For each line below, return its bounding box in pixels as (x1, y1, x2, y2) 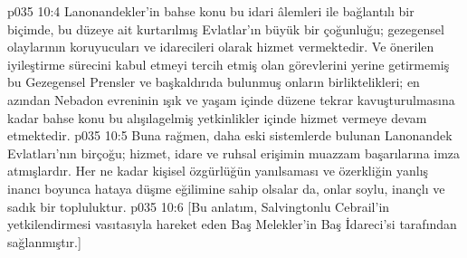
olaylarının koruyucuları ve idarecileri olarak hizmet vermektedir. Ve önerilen (7, 37, 434, 56)
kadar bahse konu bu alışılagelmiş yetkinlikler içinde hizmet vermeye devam (7, 108, 427, 127)
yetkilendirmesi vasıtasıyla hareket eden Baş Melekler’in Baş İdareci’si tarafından (7, 215, 457, 234)
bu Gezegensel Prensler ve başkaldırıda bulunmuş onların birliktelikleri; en (7, 72, 420, 91)
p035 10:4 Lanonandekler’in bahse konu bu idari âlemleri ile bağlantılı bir (7, 2, 415, 20)
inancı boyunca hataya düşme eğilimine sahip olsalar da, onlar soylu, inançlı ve (7, 178, 445, 197)
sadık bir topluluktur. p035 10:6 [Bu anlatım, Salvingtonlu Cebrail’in (7, 196, 390, 215)
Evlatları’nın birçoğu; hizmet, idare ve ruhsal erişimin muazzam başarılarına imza (7, 143, 461, 162)
